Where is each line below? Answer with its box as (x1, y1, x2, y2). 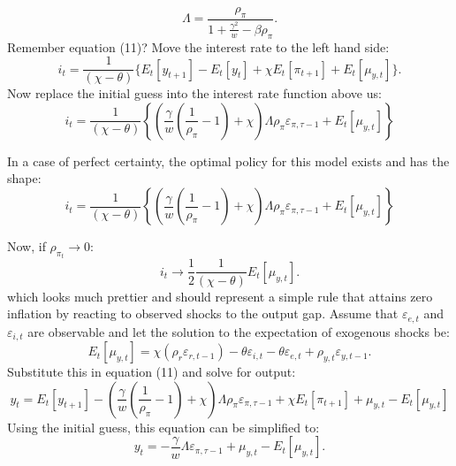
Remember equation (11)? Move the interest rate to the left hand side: (7, 37, 390, 56)
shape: (7, 169, 42, 187)
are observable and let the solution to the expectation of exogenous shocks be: (27, 322, 450, 340)
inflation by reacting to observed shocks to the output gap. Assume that (7, 304, 399, 323)
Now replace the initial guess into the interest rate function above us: (7, 84, 382, 103)
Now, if (7, 237, 46, 256)
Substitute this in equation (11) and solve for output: (7, 363, 296, 381)
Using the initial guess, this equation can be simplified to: (7, 417, 320, 436)
